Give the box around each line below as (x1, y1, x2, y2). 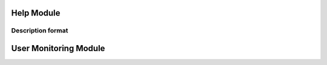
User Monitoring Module (11, 43, 105, 54)
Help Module (11, 8, 61, 18)
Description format (11, 26, 68, 35)
